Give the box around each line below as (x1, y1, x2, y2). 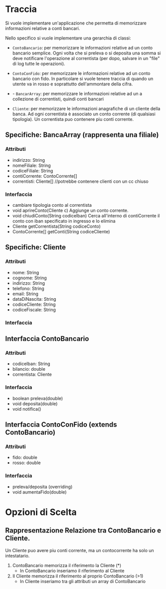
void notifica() (12, 406, 41, 412)
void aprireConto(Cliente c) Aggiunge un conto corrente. (12, 207, 129, 213)
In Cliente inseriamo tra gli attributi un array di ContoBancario (19, 578, 146, 584)
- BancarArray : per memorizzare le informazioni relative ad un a (12, 90, 143, 96)
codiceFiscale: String (12, 306, 56, 313)
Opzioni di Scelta (5, 506, 77, 518)
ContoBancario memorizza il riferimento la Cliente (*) (12, 562, 122, 568)
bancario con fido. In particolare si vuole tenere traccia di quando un (12, 75, 154, 81)
